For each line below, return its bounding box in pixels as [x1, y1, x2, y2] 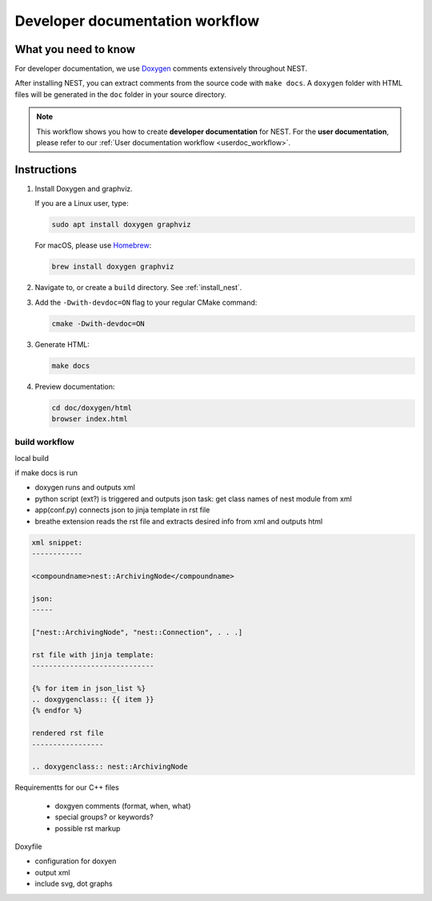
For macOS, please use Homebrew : [34, 240, 152, 250]
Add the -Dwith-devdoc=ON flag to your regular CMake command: [34, 297, 258, 307]
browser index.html [51, 414, 128, 423]
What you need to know [14, 42, 136, 56]
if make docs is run [14, 468, 78, 478]
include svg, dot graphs [34, 879, 113, 889]
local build [14, 453, 50, 463]
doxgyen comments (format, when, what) [54, 801, 191, 810]
